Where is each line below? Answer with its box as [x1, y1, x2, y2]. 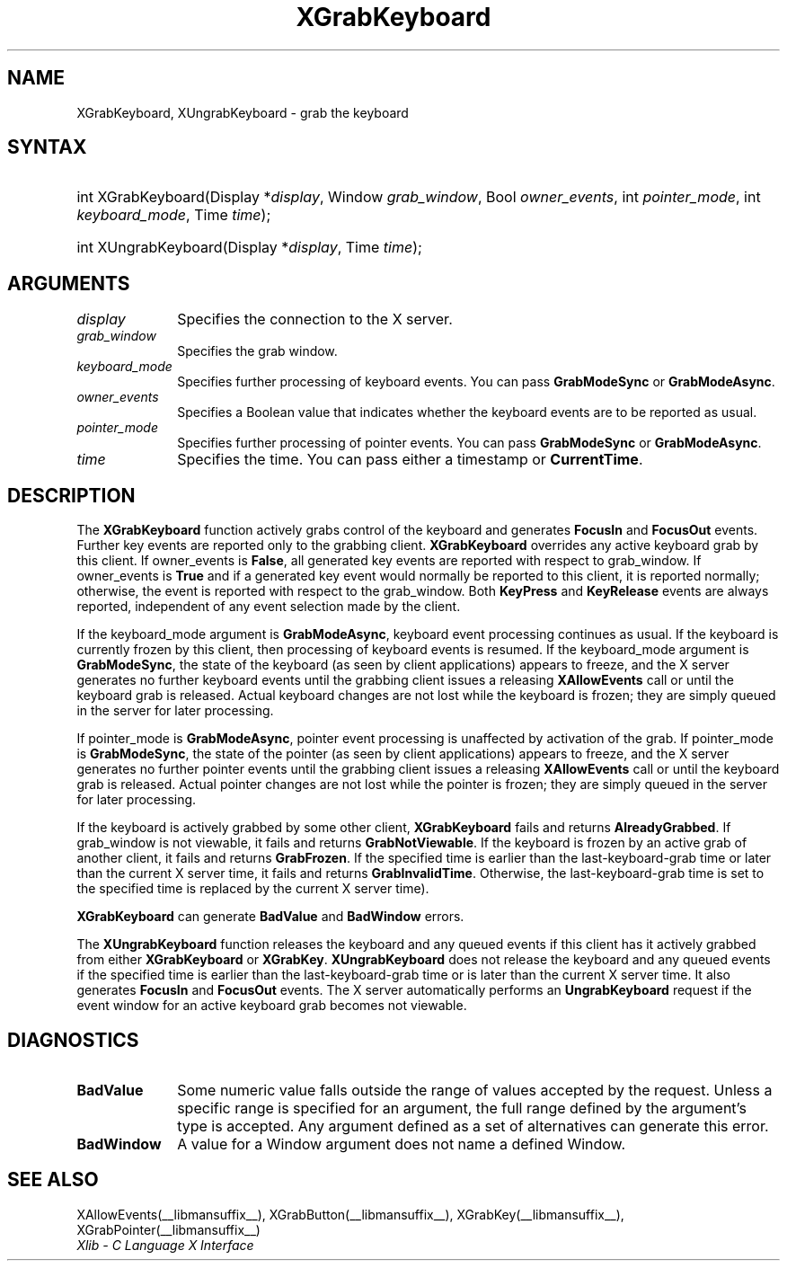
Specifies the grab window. [177, 343, 338, 359]
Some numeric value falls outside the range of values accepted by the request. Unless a [177, 1080, 773, 1099]
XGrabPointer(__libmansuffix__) [76, 1221, 261, 1237]
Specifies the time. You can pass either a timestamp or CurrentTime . [177, 450, 643, 469]
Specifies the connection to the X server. [177, 310, 453, 329]
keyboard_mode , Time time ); [76, 206, 271, 225]
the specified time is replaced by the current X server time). [76, 881, 429, 897]
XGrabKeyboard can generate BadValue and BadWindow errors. [76, 909, 464, 925]
